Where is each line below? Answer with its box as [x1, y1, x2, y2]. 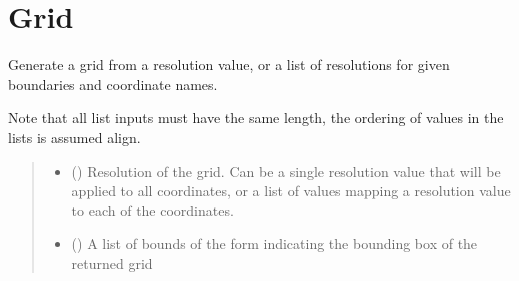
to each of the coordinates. [71, 199, 234, 220]
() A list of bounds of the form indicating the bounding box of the [71, 233, 478, 254]
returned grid [71, 252, 153, 273]
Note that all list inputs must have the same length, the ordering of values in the [8, 107, 504, 128]
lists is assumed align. [8, 126, 141, 147]
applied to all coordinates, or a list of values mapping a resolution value [71, 180, 511, 201]
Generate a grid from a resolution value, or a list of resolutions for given [8, 54, 450, 75]
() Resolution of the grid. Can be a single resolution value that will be [71, 160, 501, 181]
